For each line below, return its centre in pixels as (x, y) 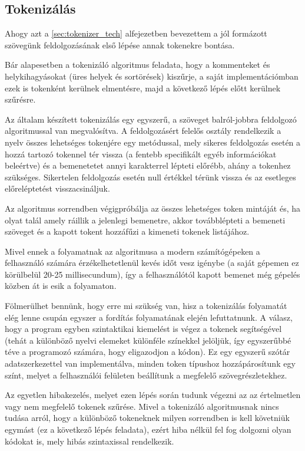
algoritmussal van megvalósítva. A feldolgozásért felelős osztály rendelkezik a (143, 131)
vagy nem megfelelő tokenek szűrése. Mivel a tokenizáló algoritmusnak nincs (142, 406)
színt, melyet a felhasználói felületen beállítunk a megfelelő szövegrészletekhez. (146, 375)
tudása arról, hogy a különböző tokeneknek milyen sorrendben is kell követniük (147, 418)
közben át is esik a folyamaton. (61, 286)
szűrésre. (20, 99)
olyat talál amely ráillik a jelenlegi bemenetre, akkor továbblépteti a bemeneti (145, 220)
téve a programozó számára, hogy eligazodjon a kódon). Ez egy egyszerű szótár (147, 352)
